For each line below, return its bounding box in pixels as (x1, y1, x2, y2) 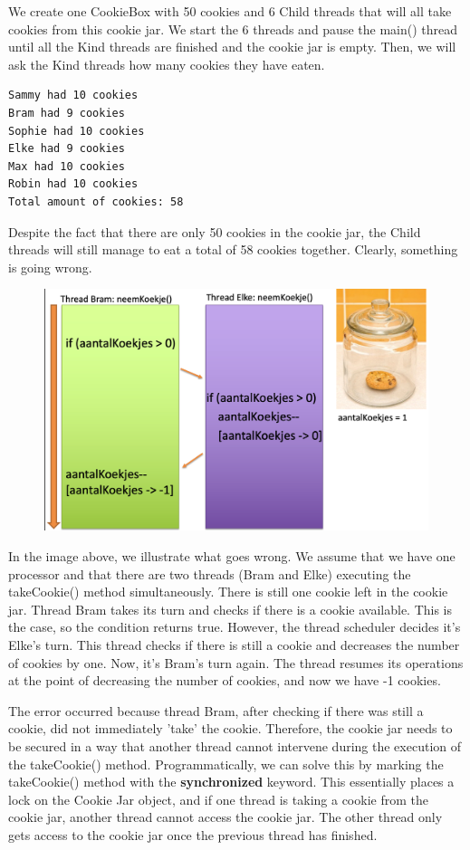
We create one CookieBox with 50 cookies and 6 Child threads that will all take (8, 2, 452, 20)
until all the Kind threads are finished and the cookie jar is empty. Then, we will (8, 37, 456, 56)
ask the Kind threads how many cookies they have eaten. (8, 54, 325, 73)
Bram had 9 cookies (8, 106, 125, 119)
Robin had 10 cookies (8, 177, 139, 191)
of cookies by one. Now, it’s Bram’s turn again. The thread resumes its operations (8, 653, 464, 672)
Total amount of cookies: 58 (8, 195, 184, 208)
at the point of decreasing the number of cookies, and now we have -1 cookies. (8, 671, 441, 690)
